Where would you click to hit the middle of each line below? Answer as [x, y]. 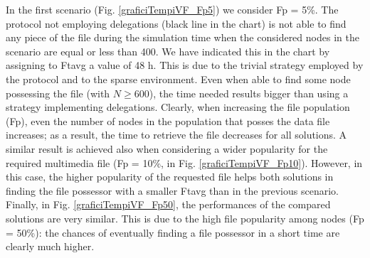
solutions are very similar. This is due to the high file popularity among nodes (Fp [185, 218]
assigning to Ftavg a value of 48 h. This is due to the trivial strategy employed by [185, 65]
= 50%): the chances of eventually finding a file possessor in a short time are [173, 232]
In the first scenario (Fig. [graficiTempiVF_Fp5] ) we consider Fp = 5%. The [172, 9]
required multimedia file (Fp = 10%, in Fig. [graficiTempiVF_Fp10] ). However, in [184, 162]
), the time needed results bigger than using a [249, 93]
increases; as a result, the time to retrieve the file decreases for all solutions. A [176, 135]
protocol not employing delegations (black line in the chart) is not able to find [176, 23]
